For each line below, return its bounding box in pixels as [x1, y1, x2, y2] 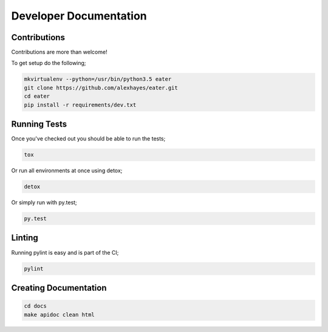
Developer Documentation [11, 9, 147, 22]
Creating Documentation [11, 283, 107, 293]
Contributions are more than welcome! [11, 49, 108, 56]
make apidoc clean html [24, 311, 95, 318]
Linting [11, 233, 39, 243]
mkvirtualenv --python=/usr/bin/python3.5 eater [24, 76, 172, 83]
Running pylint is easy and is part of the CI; [11, 249, 119, 256]
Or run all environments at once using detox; [11, 167, 123, 175]
